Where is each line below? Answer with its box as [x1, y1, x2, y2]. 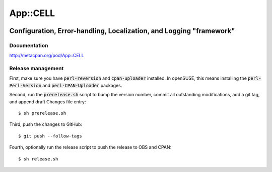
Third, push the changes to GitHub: [9, 121, 83, 127]
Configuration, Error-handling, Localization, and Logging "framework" [9, 27, 235, 35]
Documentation [9, 42, 48, 49]
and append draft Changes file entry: [9, 98, 86, 105]
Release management [9, 65, 64, 72]
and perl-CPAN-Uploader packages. [42, 82, 122, 88]
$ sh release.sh [18, 156, 58, 161]
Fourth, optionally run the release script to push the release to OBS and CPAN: [9, 144, 172, 150]
